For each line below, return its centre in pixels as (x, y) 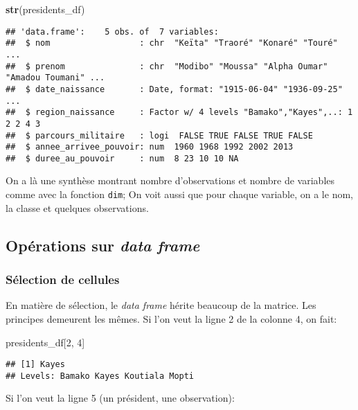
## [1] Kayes (35, 365)
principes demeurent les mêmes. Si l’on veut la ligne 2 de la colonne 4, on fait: (171, 318)
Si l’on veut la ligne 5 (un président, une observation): (120, 398)
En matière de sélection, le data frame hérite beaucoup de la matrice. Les (161, 305)
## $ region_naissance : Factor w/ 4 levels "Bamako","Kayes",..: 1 (179, 113)
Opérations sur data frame (103, 245)
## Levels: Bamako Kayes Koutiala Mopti (100, 376)
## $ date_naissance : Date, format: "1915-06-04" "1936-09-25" (174, 89)
